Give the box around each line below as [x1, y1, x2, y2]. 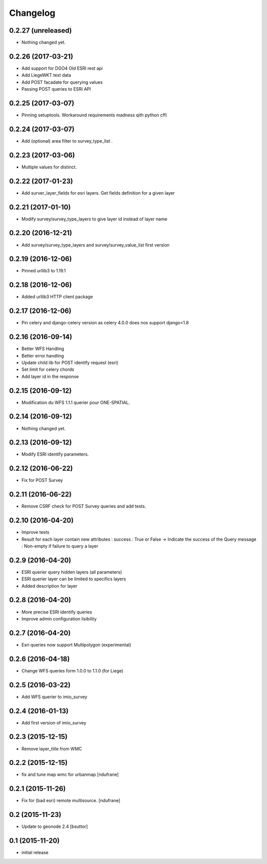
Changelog [9, 7, 55, 18]
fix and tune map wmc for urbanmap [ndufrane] [21, 771, 119, 777]
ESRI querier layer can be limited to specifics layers [21, 576, 126, 582]
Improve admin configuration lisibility [21, 615, 97, 621]
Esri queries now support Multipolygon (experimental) [21, 642, 132, 648]
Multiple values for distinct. [21, 164, 77, 170]
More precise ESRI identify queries [21, 609, 92, 615]
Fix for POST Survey [21, 477, 63, 483]
